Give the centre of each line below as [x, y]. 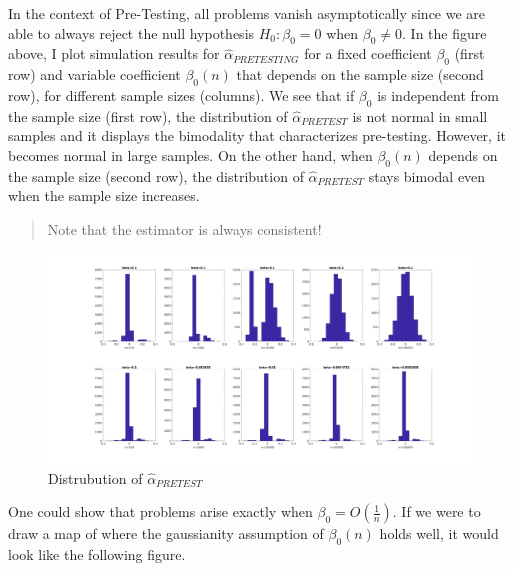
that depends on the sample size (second [360, 74]
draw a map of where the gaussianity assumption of [166, 533]
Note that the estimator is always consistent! [184, 228]
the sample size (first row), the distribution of [148, 115]
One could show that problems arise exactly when [160, 511]
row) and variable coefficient [94, 74]
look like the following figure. [97, 554]
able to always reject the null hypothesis [131, 32]
